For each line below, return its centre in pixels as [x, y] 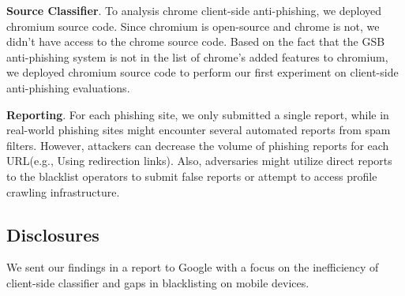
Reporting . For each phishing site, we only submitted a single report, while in [198, 114]
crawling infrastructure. [63, 191]
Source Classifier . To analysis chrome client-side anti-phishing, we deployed [194, 10]
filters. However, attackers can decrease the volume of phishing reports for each [198, 145]
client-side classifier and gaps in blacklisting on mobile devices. [158, 282]
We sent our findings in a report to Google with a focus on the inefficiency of [193, 267]
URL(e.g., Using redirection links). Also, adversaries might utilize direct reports [199, 161]
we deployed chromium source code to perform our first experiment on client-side [202, 72]
